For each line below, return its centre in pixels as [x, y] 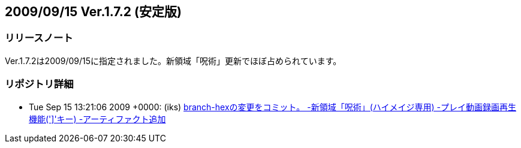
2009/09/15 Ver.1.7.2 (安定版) [93, 12]
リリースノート [39, 38]
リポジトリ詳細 [39, 84]
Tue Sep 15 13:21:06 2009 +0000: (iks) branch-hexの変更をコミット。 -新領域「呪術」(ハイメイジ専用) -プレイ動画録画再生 [272, 107]
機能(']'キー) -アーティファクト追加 [97, 119]
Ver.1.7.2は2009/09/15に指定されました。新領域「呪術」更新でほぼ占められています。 [173, 61]
